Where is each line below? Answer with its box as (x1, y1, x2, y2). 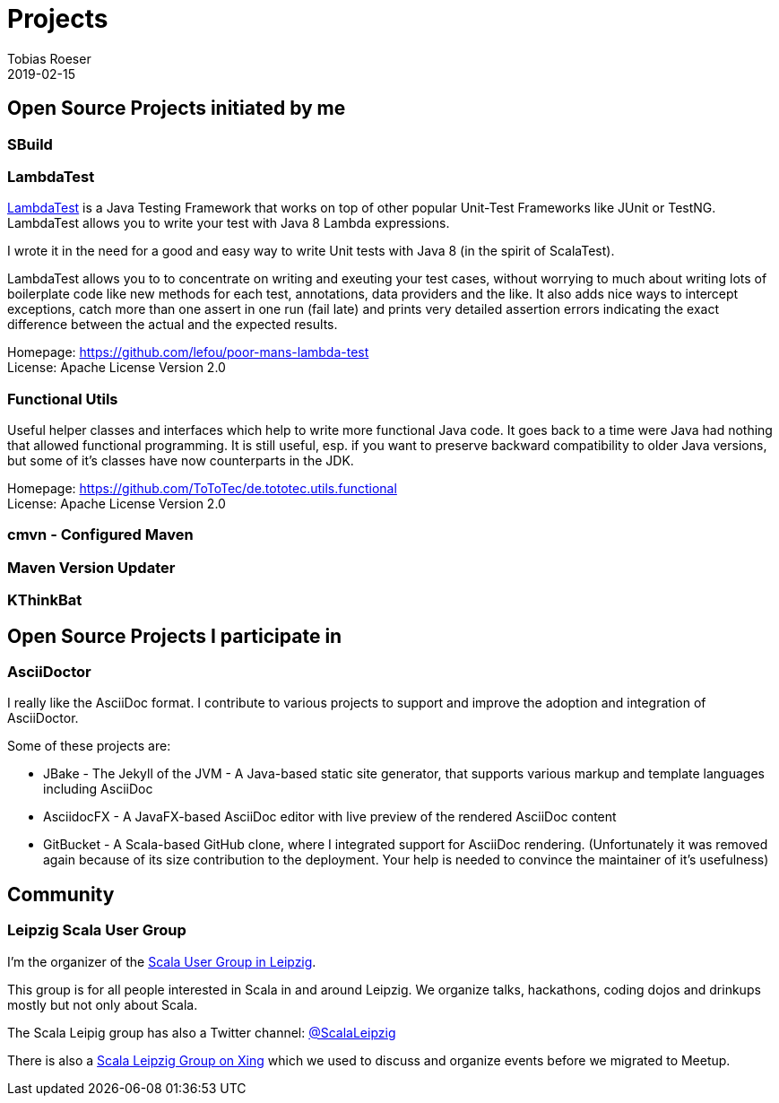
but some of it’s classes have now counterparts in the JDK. (7, 453, 354, 469)
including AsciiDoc (43, 781, 153, 797)
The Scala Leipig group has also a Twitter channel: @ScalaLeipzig (7, 1024, 396, 1040)
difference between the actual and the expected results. (7, 317, 338, 333)
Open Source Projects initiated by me (7, 97, 346, 120)
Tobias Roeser (7, 50, 91, 66)
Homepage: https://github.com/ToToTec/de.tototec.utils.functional (7, 481, 397, 497)
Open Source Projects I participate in (7, 624, 342, 647)
